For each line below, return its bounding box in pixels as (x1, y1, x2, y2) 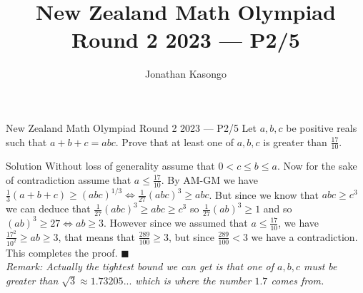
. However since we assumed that (104, 215, 248, 230)
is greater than (263, 134, 327, 149)
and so (263, 201, 292, 216)
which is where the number (135, 272, 252, 287)
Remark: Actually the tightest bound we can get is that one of (6, 259, 274, 274)
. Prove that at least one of (115, 134, 234, 149)
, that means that (58, 229, 135, 244)
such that (6, 134, 47, 149)
